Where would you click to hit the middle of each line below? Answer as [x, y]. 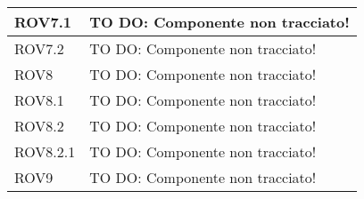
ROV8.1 [39, 100]
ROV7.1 [43, 22]
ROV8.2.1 [45, 151]
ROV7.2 [39, 48]
